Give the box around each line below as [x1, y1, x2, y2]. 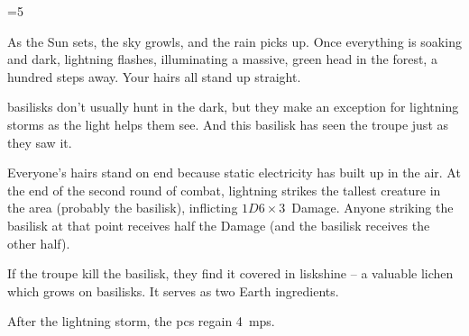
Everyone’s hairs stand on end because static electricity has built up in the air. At [7, 163, 461, 182]
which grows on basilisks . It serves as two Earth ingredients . [7, 281, 339, 300]
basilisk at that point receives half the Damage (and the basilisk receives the [7, 215, 430, 234]
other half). [7, 233, 70, 252]
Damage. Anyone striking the [291, 198, 454, 217]
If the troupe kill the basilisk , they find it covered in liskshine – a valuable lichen [7, 264, 454, 283]
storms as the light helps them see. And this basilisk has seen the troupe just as [7, 114, 449, 133]
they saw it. [7, 132, 72, 151]
